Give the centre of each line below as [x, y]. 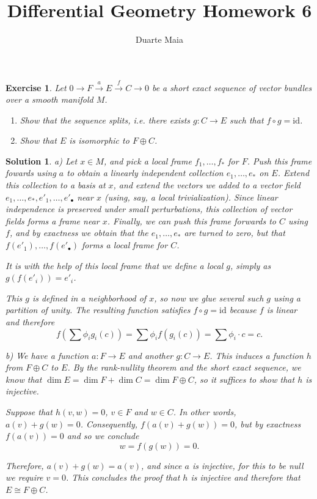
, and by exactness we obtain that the [79, 233]
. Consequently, [109, 423]
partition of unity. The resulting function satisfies [98, 310]
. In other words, [205, 411]
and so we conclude [103, 436]
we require [24, 477]
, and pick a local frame [148, 161]
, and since [161, 465]
